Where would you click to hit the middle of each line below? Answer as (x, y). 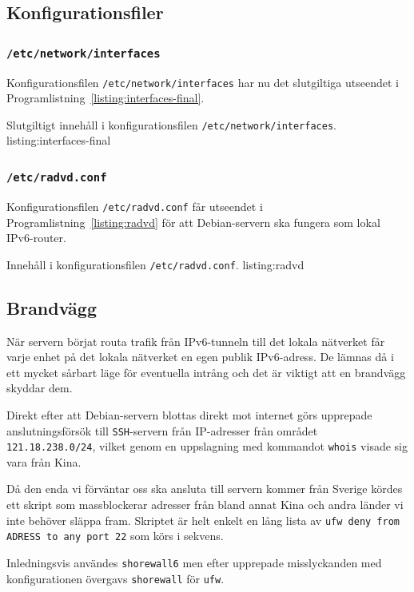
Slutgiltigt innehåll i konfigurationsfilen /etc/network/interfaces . (171, 124)
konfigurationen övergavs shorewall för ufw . (115, 578)
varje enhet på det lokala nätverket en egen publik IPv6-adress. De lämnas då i (200, 357)
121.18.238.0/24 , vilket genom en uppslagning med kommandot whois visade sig (207, 446)
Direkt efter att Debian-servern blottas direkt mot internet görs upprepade (189, 414)
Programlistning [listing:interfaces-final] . (105, 98)
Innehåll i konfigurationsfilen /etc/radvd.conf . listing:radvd (155, 264)
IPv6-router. (36, 238)
